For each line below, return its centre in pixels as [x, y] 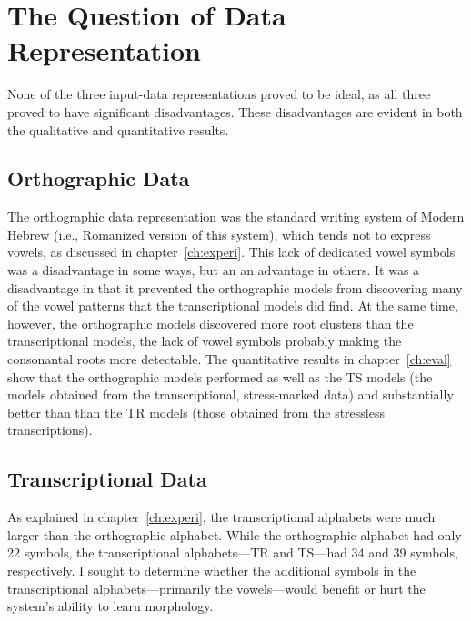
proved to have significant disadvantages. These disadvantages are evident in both [235, 111]
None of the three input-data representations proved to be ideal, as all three [219, 94]
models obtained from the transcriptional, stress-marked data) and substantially [230, 394]
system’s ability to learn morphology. [110, 606]
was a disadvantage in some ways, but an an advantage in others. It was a [214, 270]
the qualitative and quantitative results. [118, 129]
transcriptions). [50, 430]
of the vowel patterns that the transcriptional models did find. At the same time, [233, 306]
